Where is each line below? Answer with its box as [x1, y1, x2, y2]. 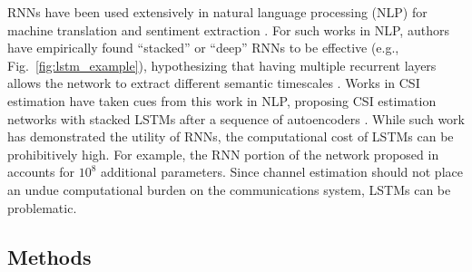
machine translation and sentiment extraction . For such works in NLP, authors [7, 20, 449, 39]
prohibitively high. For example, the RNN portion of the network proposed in [7, 144, 439, 163]
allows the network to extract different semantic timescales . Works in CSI [7, 73, 420, 92]
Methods [7, 242, 92, 270]
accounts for [7, 162, 75, 181]
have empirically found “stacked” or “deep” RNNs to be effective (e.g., [7, 38, 399, 57]
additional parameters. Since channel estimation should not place [101, 162, 463, 181]
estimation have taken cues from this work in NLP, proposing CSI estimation [7, 91, 437, 110]
